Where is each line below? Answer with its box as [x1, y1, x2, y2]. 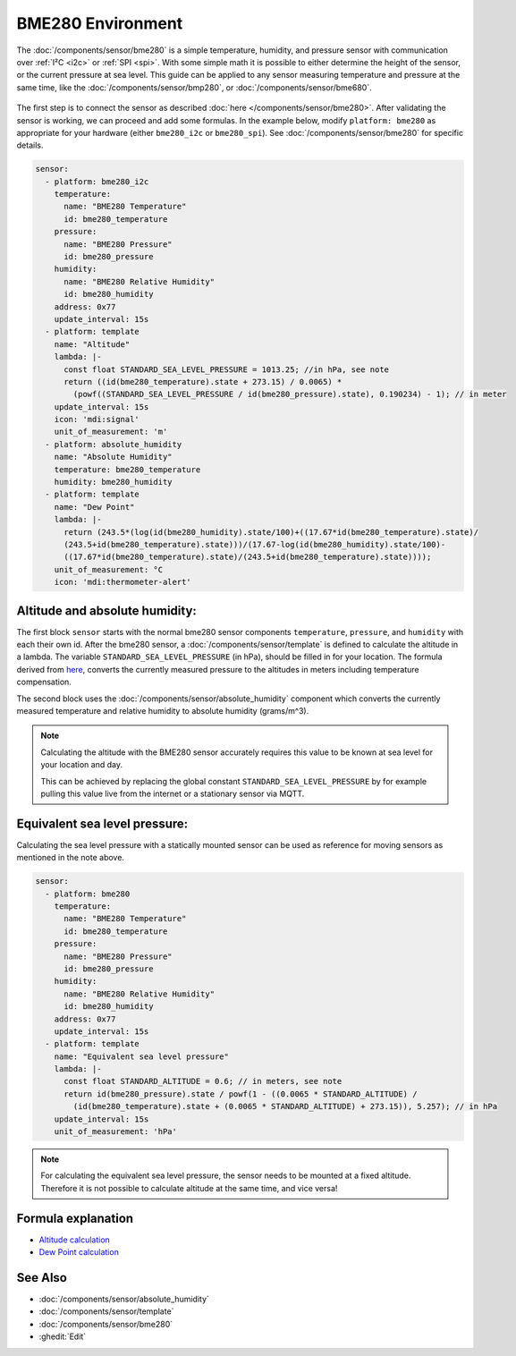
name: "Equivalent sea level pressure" [54, 1051, 230, 1062]
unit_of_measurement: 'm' [54, 427, 168, 437]
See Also [16, 1270, 67, 1285]
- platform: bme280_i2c [45, 176, 149, 187]
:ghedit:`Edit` [38, 1331, 87, 1342]
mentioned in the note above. [16, 852, 125, 863]
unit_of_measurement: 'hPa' [54, 1127, 178, 1137]
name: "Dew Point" [54, 502, 135, 512]
